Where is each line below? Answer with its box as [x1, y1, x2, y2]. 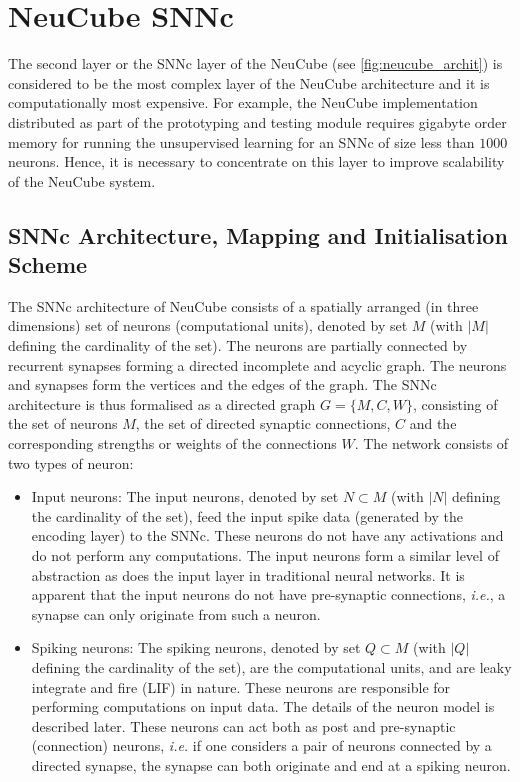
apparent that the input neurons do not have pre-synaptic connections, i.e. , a [31, 584, 506, 605]
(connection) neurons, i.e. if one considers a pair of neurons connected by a [31, 735, 492, 756]
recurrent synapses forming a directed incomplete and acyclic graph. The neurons [8, 354, 507, 375]
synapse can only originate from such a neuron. [31, 603, 321, 624]
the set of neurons [8, 413, 118, 434]
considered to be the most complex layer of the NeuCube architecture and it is [8, 72, 490, 93]
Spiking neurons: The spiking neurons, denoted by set [31, 637, 361, 658]
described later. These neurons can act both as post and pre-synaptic [31, 715, 456, 736]
